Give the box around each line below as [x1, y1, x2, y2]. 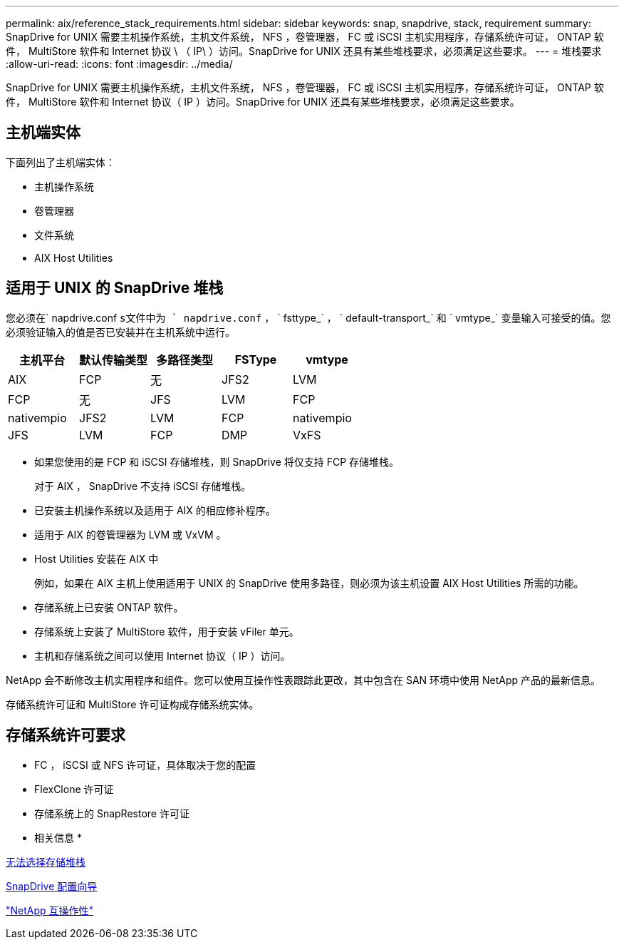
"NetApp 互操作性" [6, 904, 94, 916]
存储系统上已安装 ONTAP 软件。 [34, 601, 184, 613]
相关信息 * [34, 831, 82, 844]
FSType [234, 352, 277, 367]
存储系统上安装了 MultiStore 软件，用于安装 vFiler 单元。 [34, 625, 299, 638]
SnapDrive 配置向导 [6, 879, 98, 892]
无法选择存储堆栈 [6, 855, 85, 868]
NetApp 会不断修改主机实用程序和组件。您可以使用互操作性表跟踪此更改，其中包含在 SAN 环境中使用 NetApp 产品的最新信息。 [6, 673, 601, 686]
